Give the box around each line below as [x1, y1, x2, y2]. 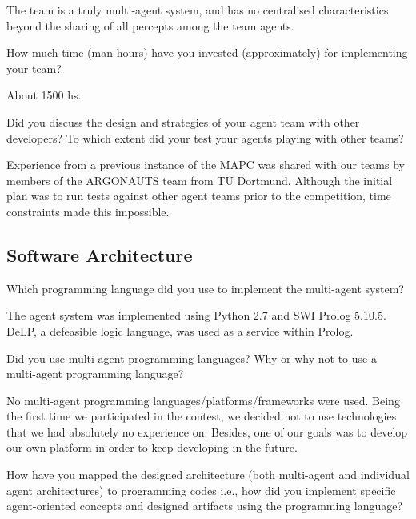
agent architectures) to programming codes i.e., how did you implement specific [6, 481, 396, 498]
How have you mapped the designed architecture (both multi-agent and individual [6, 466, 410, 483]
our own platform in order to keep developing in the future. [6, 439, 298, 456]
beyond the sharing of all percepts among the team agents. [6, 17, 294, 34]
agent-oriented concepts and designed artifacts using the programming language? [6, 497, 403, 514]
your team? [6, 59, 62, 76]
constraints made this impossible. [6, 203, 170, 219]
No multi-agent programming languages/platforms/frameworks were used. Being [6, 392, 400, 408]
